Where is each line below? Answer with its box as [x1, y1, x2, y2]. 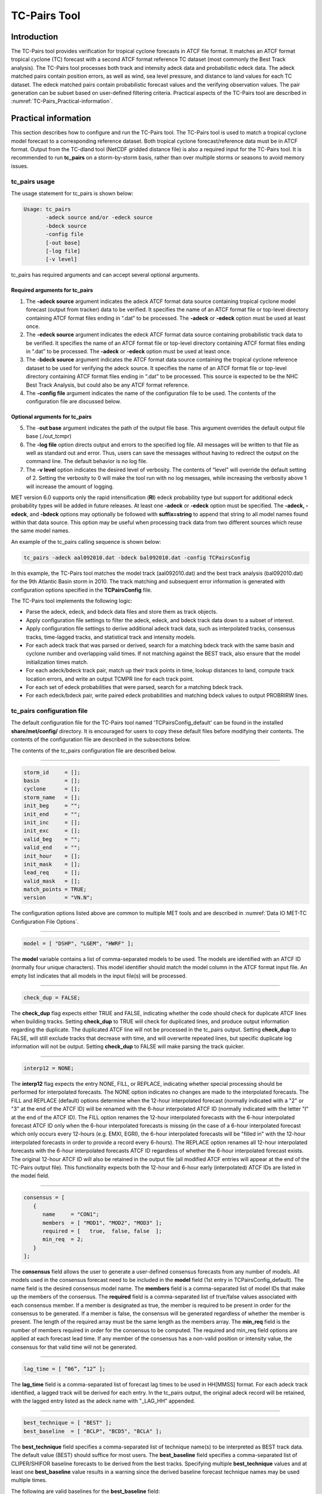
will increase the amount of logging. [26, 483, 114, 490]
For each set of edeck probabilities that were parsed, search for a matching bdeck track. [26, 683, 244, 690]
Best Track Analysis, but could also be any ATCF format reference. [26, 381, 190, 388]
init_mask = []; [23, 861, 80, 868]
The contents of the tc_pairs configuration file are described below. [11, 747, 177, 754]
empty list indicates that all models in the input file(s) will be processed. [11, 972, 187, 979]
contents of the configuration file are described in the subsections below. [11, 736, 191, 743]
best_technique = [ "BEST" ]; [23, 1419, 112, 1426]
